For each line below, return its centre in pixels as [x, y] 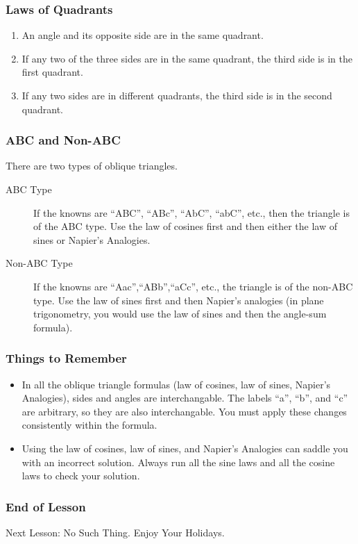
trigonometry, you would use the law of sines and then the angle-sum [180, 314]
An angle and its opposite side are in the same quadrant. [143, 35]
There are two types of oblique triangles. [92, 166]
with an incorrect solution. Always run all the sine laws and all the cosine [178, 462]
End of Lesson [46, 506]
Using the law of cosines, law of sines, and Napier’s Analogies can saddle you [185, 448]
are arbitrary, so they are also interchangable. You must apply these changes [184, 411]
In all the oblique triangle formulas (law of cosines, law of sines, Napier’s [176, 384]
